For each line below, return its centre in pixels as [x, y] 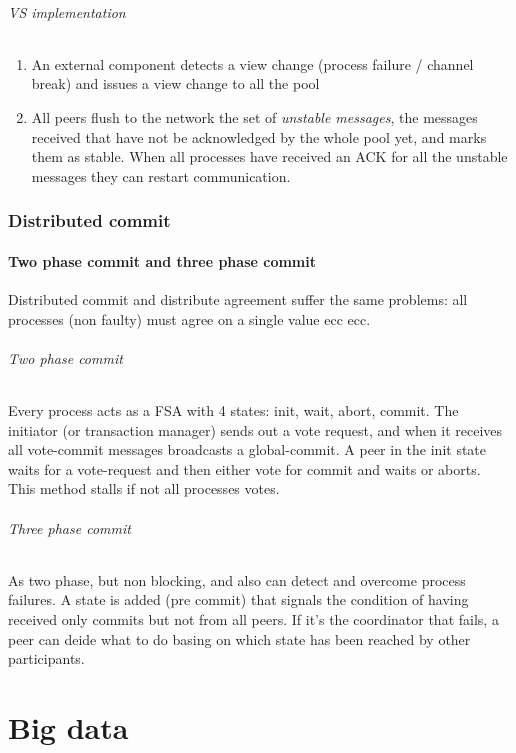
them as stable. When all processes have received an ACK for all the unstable [269, 156]
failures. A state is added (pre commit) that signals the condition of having [238, 599]
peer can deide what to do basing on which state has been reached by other [239, 638]
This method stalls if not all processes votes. [144, 488]
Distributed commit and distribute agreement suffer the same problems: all [238, 299]
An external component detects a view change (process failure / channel [252, 63]
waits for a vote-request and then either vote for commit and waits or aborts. [244, 468]
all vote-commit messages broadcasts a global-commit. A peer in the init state [247, 449]
